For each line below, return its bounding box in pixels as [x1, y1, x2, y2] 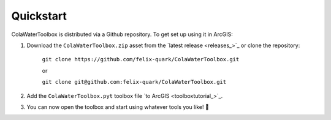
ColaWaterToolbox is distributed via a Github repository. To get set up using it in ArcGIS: [11, 31, 233, 38]
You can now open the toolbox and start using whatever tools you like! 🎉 [26, 103, 210, 110]
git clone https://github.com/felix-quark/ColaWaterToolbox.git [42, 56, 240, 63]
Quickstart [11, 9, 67, 23]
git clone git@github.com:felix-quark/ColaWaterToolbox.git [42, 78, 227, 86]
